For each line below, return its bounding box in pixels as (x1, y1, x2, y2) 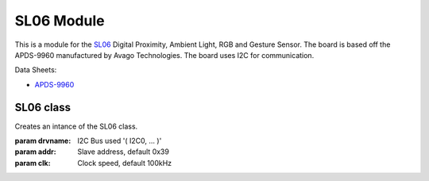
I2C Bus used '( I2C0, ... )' (77, 136, 162, 146)
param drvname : (14, 136, 71, 146)
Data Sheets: (14, 65, 57, 75)
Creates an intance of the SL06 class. (14, 121, 138, 131)
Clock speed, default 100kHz (77, 158, 172, 168)
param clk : (14, 158, 51, 168)
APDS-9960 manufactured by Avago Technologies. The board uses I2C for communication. (14, 50, 315, 60)
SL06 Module (14, 12, 105, 29)
